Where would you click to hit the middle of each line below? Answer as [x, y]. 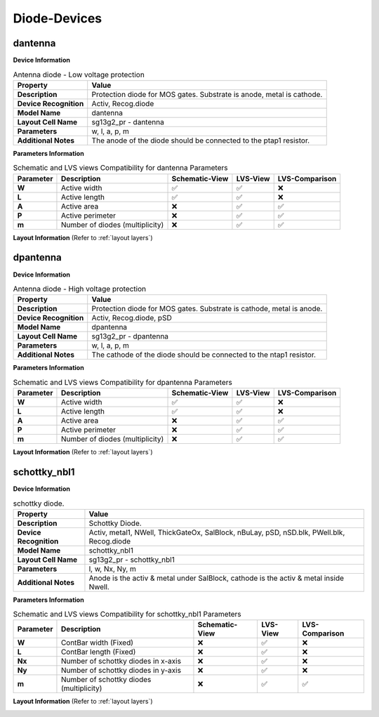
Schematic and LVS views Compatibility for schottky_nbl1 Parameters [127, 614]
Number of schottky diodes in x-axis [121, 662]
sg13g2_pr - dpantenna [130, 336]
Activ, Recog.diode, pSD [132, 318]
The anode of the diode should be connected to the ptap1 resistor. [201, 140]
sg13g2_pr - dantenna [128, 121]
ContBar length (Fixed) [98, 652]
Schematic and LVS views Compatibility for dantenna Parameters [120, 168]
